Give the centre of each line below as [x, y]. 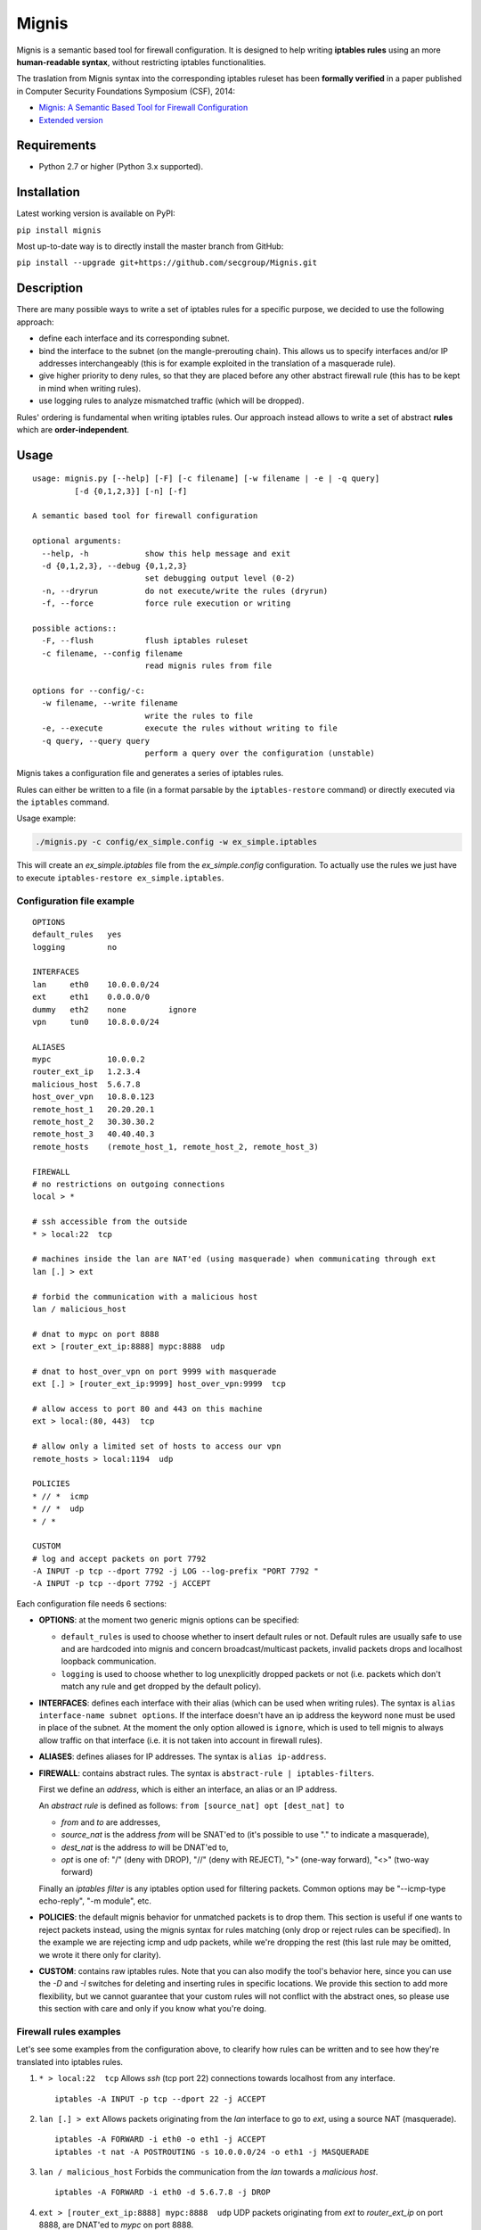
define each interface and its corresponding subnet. [135, 338]
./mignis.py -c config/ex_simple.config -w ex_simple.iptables [176, 842]
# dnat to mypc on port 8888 [96, 1334]
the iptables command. [63, 802]
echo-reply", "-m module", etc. [95, 1901]
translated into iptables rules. [70, 2061]
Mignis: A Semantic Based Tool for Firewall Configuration [143, 108]
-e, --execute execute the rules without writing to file [189, 728]
